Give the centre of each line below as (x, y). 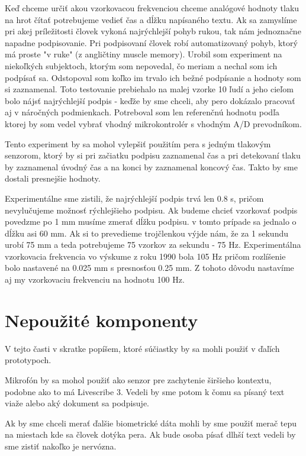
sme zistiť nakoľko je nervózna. (61, 446)
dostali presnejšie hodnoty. (53, 178)
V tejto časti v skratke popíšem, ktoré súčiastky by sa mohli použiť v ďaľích (142, 348)
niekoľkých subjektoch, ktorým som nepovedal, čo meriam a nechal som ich (141, 65)
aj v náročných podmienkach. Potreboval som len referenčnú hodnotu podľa (142, 112)
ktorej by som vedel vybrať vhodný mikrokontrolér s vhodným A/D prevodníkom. (153, 123)
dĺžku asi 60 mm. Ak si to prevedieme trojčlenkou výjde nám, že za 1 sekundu (146, 233)
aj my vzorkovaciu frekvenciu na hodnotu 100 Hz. (95, 279)
